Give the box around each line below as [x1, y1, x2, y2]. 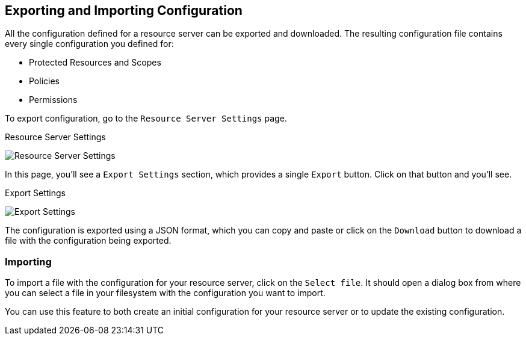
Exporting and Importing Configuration [5, 3, 243, 18]
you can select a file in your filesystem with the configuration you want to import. [5, 288, 326, 298]
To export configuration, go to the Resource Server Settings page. [5, 113, 287, 124]
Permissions [29, 94, 78, 105]
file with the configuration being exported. [5, 235, 172, 246]
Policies [29, 76, 60, 87]
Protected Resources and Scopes [29, 57, 161, 68]
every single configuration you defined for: [5, 39, 174, 49]
